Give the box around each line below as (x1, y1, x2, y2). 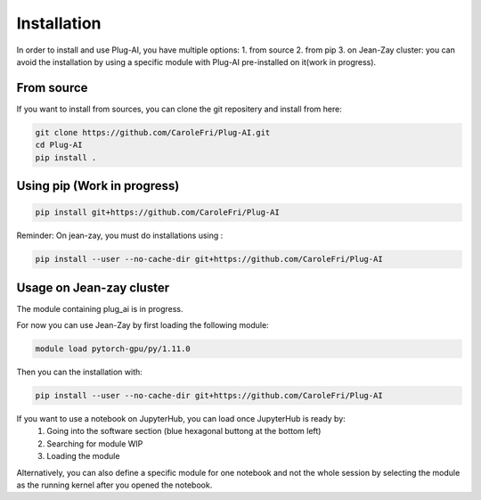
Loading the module (46, 451, 120, 462)
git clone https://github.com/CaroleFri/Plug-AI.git (35, 127, 271, 137)
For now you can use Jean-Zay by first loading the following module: (16, 320, 269, 331)
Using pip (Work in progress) (16, 178, 180, 193)
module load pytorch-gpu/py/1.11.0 (35, 344, 191, 354)
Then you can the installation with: (16, 366, 143, 378)
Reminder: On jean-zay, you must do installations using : (16, 230, 224, 241)
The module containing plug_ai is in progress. (16, 303, 183, 314)
